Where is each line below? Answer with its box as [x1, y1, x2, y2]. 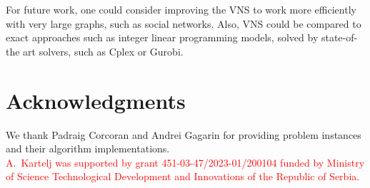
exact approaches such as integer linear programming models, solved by [6, 30, 319, 45]
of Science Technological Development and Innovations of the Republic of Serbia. [6, 169, 360, 184]
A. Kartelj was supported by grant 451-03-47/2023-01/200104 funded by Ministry [6, 155, 365, 169]
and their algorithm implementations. [6, 141, 170, 156]
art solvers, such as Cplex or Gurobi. [23, 43, 184, 58]
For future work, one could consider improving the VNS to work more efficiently [6, 2, 356, 16]
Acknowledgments [6, 85, 186, 115]
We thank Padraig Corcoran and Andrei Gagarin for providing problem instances [6, 127, 361, 142]
